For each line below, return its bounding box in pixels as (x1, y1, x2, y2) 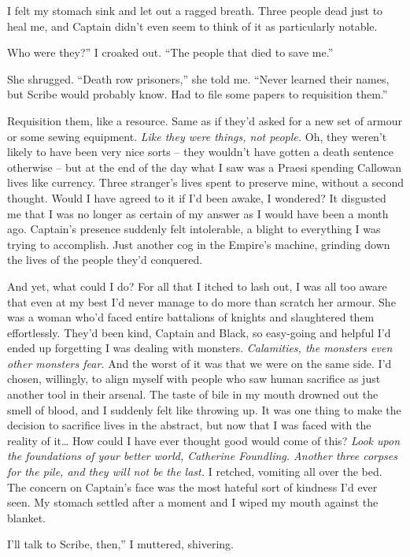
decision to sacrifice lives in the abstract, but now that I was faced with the (7, 417, 371, 433)
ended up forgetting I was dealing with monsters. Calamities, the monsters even (7, 340, 393, 356)
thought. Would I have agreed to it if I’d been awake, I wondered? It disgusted (7, 189, 386, 206)
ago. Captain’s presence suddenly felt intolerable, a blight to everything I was (7, 221, 381, 237)
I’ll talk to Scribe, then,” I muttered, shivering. (7, 536, 234, 552)
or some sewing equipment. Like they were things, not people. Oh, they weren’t (7, 128, 387, 144)
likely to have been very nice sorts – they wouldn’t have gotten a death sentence (7, 143, 394, 160)
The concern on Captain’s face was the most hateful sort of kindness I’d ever (7, 478, 378, 495)
